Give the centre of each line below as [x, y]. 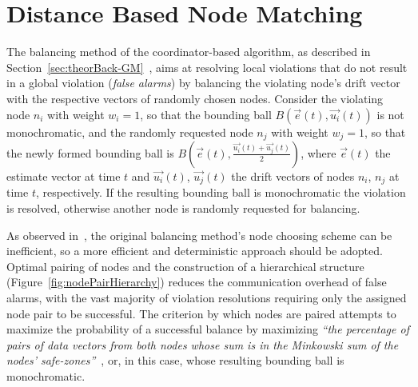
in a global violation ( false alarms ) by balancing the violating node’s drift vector [203, 83]
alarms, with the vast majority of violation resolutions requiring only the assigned [207, 297]
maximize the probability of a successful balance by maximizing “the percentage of [208, 329]
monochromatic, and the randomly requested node [130, 132]
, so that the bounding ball [206, 114]
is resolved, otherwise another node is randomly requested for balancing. [183, 208]
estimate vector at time [64, 176]
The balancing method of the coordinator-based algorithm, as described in [189, 52]
